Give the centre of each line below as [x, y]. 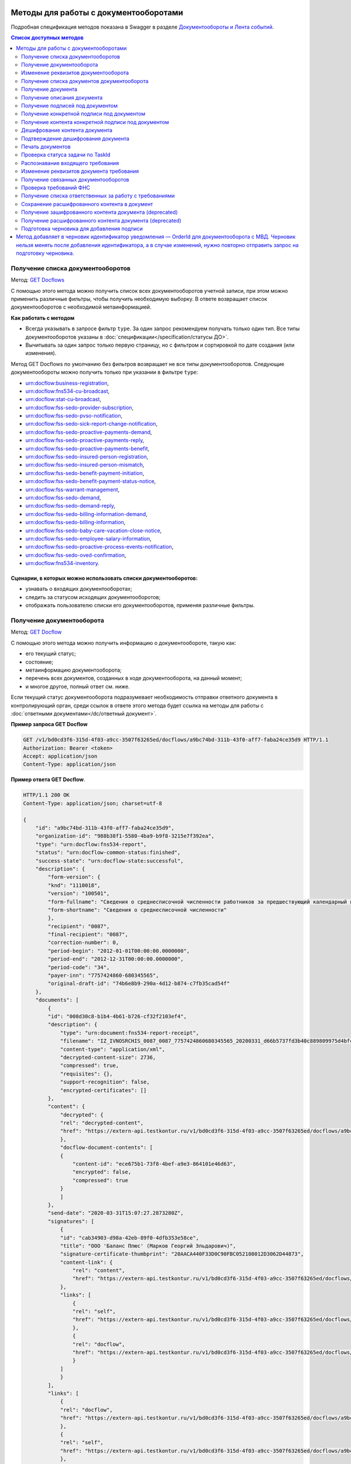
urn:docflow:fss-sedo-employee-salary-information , [89, 538]
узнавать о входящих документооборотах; [79, 589]
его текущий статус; [51, 654]
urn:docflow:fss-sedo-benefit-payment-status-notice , [91, 481]
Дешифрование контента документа [67, 130]
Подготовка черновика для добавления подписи [82, 228]
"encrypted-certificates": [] [103, 1090]
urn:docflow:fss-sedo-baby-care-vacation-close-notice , [94, 531]
